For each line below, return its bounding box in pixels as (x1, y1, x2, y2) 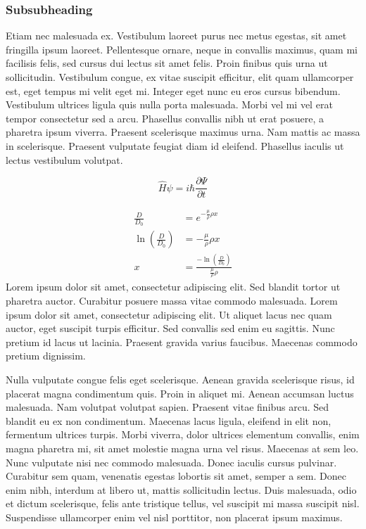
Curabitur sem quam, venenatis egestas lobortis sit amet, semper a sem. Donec (6, 469, 346, 483)
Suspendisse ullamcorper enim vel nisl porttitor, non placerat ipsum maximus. (6, 509, 343, 524)
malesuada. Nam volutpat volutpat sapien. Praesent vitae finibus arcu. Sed (6, 400, 329, 414)
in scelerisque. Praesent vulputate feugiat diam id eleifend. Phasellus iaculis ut (6, 138, 344, 153)
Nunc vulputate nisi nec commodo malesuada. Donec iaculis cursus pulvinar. (6, 454, 337, 469)
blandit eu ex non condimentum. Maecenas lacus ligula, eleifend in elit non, (6, 413, 332, 428)
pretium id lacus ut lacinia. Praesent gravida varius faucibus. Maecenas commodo (6, 334, 358, 349)
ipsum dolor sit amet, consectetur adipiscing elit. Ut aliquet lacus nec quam (6, 307, 332, 321)
